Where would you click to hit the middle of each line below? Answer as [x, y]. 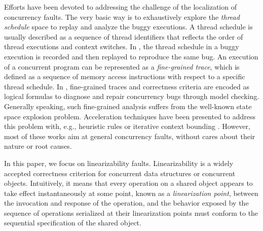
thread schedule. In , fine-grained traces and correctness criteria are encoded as [127, 86]
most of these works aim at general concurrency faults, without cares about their [130, 136]
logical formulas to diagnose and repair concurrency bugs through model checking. [132, 96]
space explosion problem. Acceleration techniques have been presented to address [130, 116]
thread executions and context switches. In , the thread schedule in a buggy [122, 46]
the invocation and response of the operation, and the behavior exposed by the [126, 203]
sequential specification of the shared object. [73, 223]
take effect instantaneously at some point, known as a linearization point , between [131, 193]
